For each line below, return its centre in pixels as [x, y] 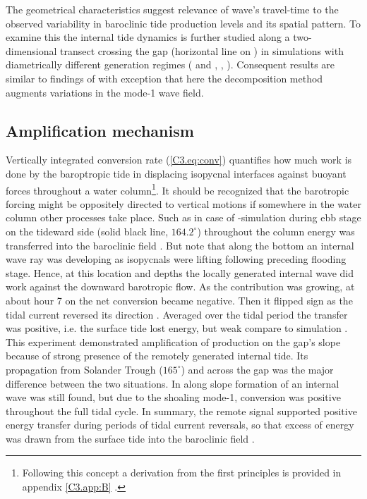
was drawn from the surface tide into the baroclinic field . [130, 438]
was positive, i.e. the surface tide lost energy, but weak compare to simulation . [177, 328]
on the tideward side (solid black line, [87, 231]
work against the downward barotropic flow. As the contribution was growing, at [180, 287]
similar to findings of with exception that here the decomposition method [164, 78]
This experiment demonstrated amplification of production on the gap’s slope [173, 341]
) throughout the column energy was [276, 231]
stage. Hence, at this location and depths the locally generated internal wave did [180, 272]
